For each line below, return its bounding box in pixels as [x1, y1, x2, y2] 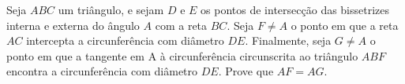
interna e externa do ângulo [6, 16, 140, 33]
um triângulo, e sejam [58, 2, 164, 17]
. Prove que [218, 63, 274, 79]
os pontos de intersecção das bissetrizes [201, 2, 390, 17]
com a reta [155, 16, 208, 33]
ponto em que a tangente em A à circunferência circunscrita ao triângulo [6, 47, 358, 64]
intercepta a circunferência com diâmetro [26, 32, 224, 49]
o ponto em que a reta [291, 16, 399, 33]
